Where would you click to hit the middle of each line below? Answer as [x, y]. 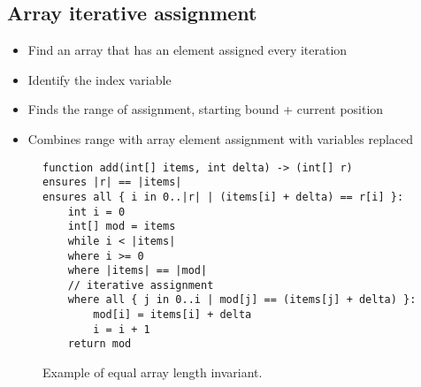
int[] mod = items [122, 227]
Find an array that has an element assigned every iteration [188, 50]
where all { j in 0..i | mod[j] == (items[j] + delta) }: [242, 300]
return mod [100, 344]
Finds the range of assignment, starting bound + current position [206, 109]
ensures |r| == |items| [112, 182]
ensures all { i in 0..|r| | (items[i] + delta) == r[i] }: [223, 197]
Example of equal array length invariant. [153, 372]
